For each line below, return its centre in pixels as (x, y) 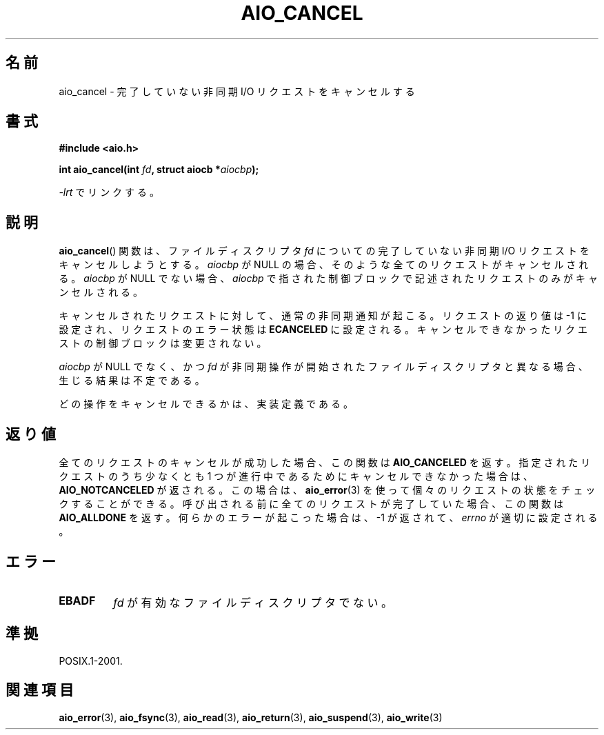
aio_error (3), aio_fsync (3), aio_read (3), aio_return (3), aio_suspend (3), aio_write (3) (251, 717)
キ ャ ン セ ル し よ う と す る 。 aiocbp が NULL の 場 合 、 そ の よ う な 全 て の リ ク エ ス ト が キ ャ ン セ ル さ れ (324, 265)
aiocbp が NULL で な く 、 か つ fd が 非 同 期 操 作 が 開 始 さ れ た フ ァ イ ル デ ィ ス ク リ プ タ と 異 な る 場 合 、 (323, 367)
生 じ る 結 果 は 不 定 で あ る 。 (132, 381)
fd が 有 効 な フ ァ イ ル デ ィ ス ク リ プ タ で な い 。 (253, 602)
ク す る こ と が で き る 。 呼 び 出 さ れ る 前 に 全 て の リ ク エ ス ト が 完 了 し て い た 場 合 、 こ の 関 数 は (311, 504)
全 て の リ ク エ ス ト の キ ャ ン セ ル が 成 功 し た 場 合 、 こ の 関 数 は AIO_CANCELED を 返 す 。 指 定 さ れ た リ (325, 463)
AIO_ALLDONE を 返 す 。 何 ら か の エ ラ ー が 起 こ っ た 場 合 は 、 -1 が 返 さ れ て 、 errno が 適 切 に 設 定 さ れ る (328, 518)
